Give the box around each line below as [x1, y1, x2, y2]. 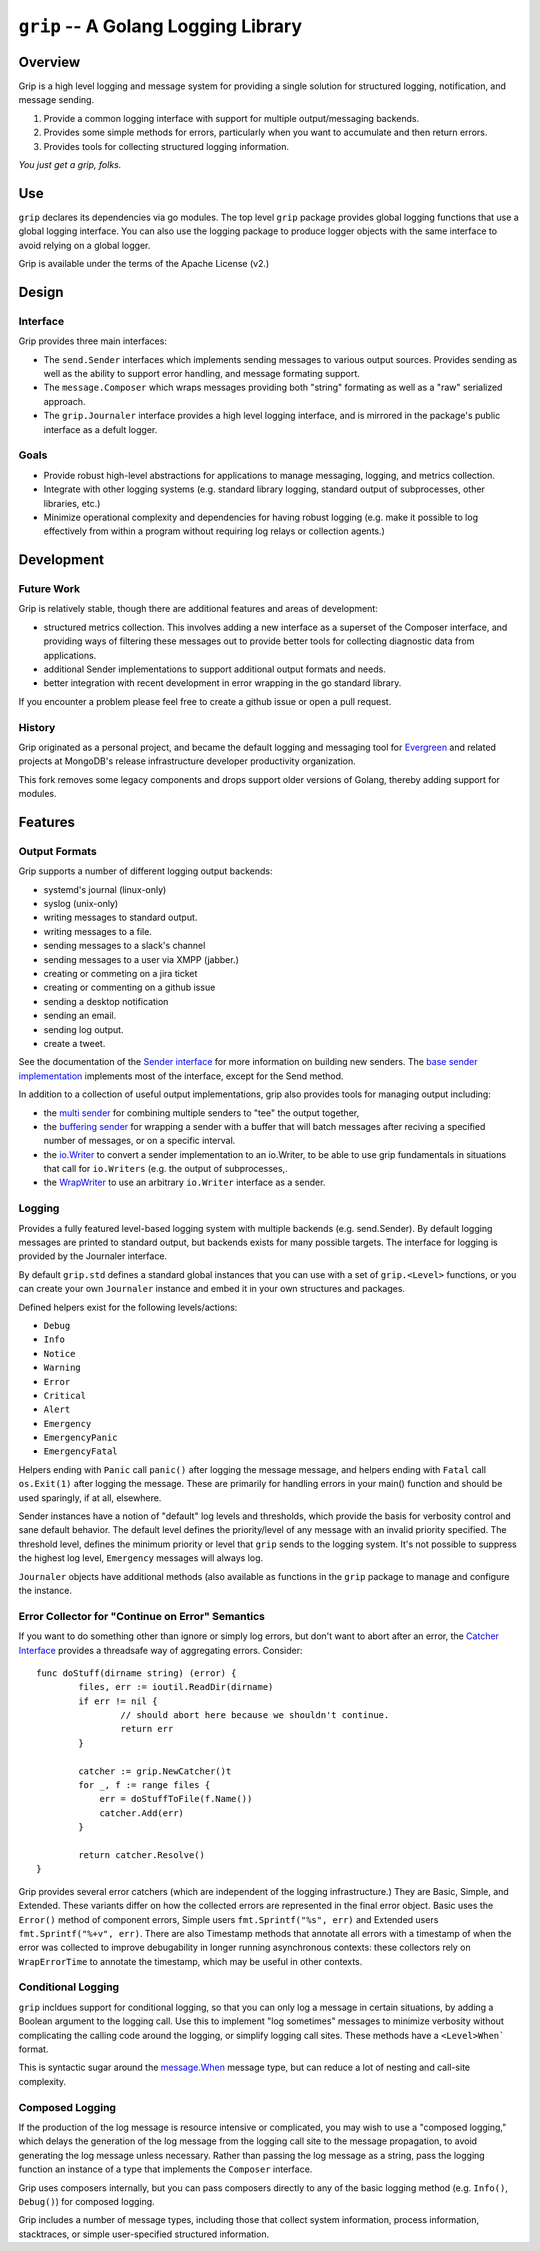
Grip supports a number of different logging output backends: [18, 865, 273, 877]
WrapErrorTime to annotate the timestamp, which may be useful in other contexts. [18, 1955, 363, 1967]
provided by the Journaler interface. [18, 1250, 168, 1262]
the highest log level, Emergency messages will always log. [18, 1552, 264, 1564]
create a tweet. [43, 1037, 106, 1049]
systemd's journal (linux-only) [43, 883, 167, 895]
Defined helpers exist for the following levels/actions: [18, 1301, 238, 1313]
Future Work [18, 582, 80, 596]
